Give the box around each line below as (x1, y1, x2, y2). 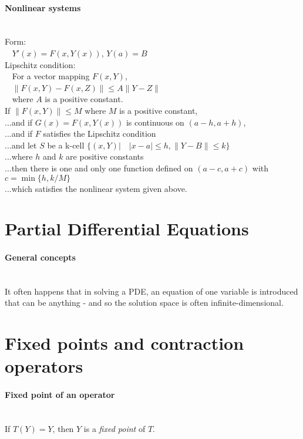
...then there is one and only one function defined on (5, 161, 193, 174)
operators (5, 354, 83, 378)
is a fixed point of (83, 423, 146, 435)
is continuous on (126, 116, 184, 128)
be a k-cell (47, 139, 85, 151)
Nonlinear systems (5, 1, 81, 13)
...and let (5, 139, 37, 151)
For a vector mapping (12, 70, 90, 82)
